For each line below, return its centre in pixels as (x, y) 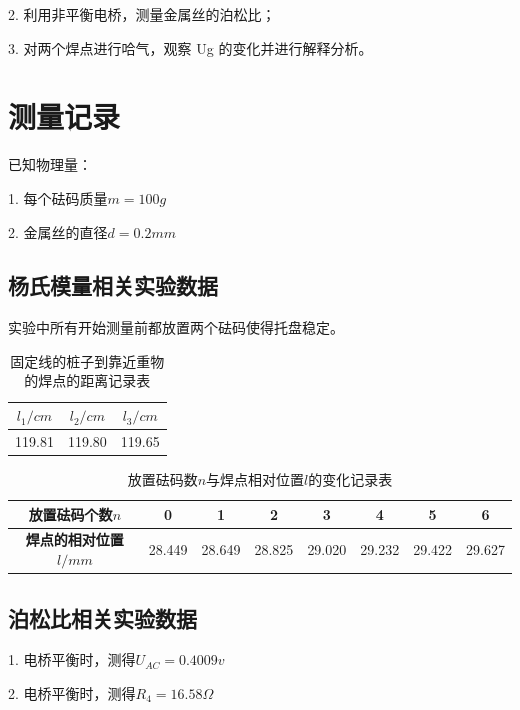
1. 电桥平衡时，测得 (72, 659)
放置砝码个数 (70, 513)
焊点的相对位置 (74, 539)
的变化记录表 (350, 479)
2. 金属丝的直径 (58, 231)
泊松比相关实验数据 (102, 617)
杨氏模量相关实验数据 (113, 285)
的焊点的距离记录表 (87, 380)
